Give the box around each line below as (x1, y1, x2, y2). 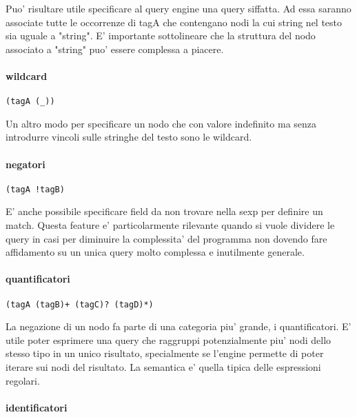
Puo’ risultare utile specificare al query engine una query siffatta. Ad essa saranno (6, 1, 351, 15)
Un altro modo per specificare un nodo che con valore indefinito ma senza (6, 116, 317, 130)
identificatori (6, 400, 68, 414)
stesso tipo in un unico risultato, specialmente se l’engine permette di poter (6, 346, 324, 360)
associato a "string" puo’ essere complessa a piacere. (6, 41, 224, 56)
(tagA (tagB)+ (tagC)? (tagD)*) (6, 299, 154, 309)
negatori (6, 156, 45, 171)
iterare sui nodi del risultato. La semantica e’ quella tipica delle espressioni (6, 360, 321, 374)
